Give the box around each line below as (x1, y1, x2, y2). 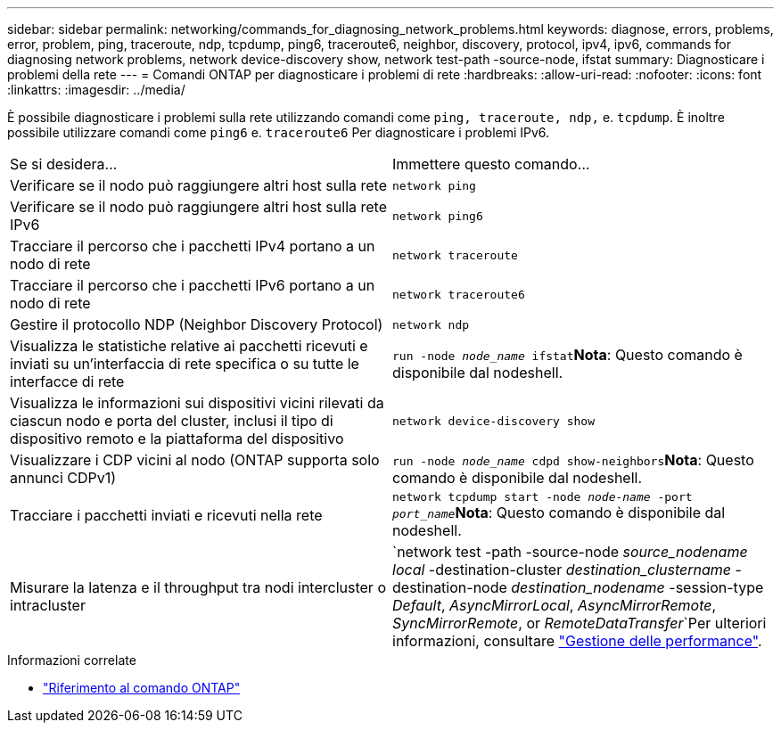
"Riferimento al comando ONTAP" (43, 680, 241, 695)
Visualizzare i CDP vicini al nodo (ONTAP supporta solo (10, 451, 380, 469)
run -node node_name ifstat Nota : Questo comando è (392, 346, 743, 364)
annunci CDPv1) (10, 469, 117, 487)
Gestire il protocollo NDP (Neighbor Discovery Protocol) (10, 316, 383, 333)
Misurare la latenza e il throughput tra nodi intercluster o (10, 578, 386, 596)
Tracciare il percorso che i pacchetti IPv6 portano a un (10, 276, 375, 294)
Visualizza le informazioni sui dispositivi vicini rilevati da (10, 394, 384, 412)
